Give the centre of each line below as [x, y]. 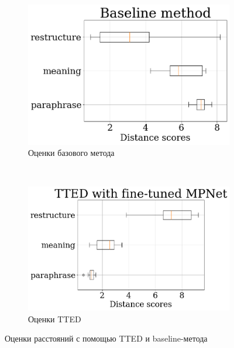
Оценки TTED [55, 319]
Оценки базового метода [71, 153]
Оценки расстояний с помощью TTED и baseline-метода [106, 338]
